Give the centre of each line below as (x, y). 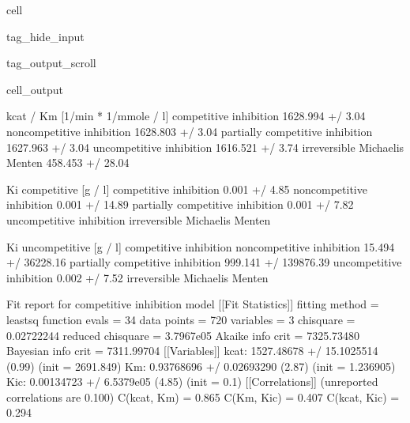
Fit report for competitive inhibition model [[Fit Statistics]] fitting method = (193, 304)
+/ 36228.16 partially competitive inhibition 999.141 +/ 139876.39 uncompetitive (204, 262)
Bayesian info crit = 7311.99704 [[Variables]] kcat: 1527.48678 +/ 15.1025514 (192, 351)
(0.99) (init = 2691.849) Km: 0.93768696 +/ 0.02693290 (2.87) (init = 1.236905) (201, 366)
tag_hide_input (45, 36)
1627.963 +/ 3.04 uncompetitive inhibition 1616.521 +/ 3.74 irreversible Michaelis (205, 147)
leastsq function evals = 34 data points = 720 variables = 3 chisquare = (181, 319)
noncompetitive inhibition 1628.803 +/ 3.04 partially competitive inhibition (190, 131)
